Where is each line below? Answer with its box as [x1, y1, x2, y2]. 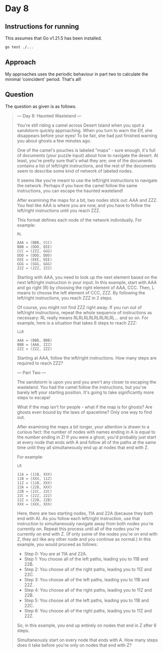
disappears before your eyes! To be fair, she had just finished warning [17, 133, 157, 138]
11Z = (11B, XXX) [17, 480, 53, 485]
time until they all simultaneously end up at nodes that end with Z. [17, 444, 149, 450]
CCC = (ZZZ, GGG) [17, 249, 53, 253]
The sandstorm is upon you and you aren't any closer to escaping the [17, 379, 157, 385]
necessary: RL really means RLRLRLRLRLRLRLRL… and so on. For [17, 315, 148, 321]
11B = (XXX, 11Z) [17, 476, 53, 481]
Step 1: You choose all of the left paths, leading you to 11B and [24, 556, 148, 562]
